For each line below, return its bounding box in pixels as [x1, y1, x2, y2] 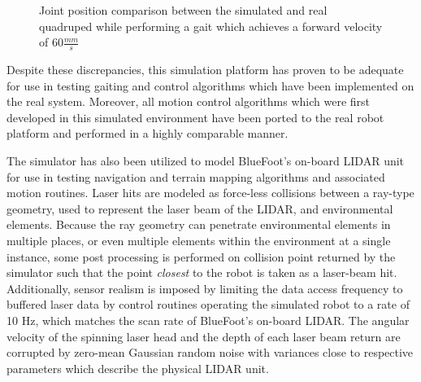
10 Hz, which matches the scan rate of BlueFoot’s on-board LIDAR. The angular [7, 311, 410, 328]
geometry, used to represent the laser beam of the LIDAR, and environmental [7, 200, 393, 217]
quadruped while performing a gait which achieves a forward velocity [39, 17, 383, 34]
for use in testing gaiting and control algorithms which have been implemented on [7, 77, 414, 94]
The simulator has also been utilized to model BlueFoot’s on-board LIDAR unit [7, 151, 405, 169]
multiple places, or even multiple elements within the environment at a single [7, 231, 391, 248]
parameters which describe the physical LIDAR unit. [7, 359, 269, 376]
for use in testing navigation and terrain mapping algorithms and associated [7, 168, 385, 185]
